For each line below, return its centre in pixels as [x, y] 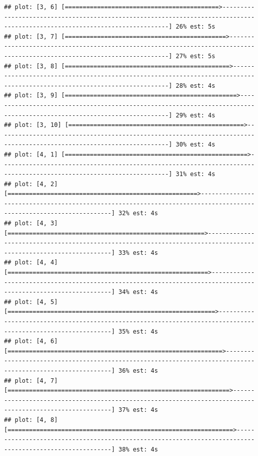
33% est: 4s [138, 253]
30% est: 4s [195, 145]
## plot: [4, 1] [31, 154]
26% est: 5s [195, 27]
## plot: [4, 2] [31, 184]
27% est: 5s [195, 56]
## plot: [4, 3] [31, 223]
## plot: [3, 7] [31, 36]
